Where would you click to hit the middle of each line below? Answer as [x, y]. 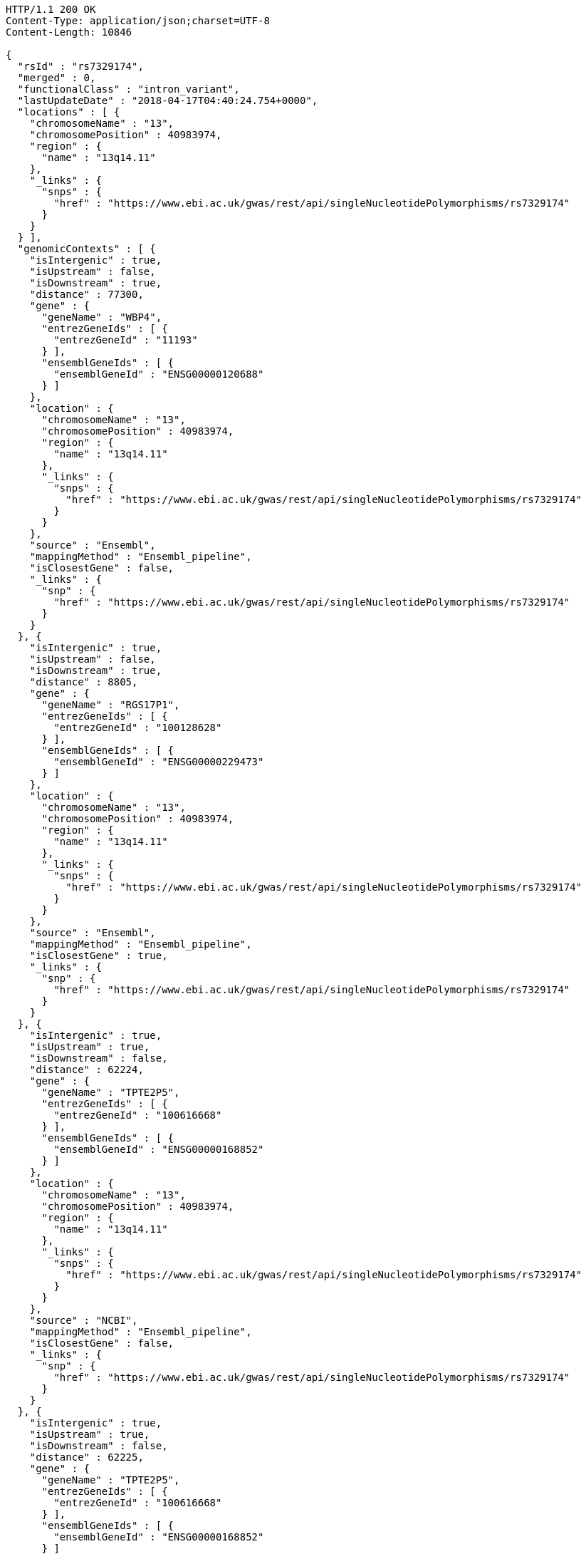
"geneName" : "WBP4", [102, 317]
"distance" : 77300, [87, 294]
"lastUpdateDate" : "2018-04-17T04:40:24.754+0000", [168, 100]
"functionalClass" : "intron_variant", [129, 89]
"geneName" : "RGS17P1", [111, 705]
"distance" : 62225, [87, 1457]
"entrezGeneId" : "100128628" [138, 727]
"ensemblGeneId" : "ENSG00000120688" [159, 374]
